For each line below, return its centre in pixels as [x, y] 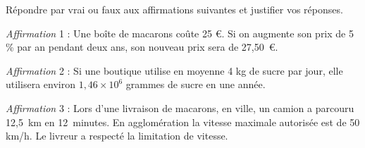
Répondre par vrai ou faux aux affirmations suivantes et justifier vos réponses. [174, 9]
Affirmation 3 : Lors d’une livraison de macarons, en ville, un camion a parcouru [180, 107]
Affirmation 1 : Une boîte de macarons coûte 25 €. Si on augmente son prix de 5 [180, 33]
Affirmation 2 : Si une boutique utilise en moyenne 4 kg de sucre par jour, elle [174, 70]
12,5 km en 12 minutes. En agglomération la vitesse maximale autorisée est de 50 [183, 122]
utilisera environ [41, 84]
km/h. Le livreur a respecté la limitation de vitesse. [117, 136]
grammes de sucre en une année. [196, 84]
